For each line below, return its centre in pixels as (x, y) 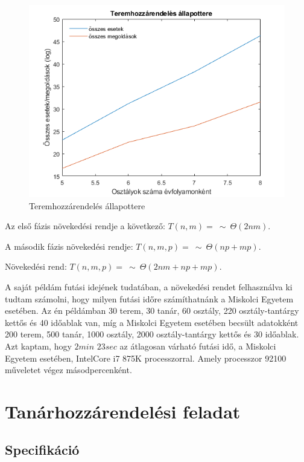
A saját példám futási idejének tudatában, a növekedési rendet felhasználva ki (149, 286)
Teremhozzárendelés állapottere (87, 205)
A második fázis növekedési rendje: (69, 246)
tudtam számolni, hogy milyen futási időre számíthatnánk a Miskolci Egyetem (149, 298)
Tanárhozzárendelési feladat (123, 411)
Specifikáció (42, 450)
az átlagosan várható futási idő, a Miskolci (198, 346)
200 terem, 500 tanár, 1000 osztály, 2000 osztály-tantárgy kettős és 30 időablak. (152, 334)
